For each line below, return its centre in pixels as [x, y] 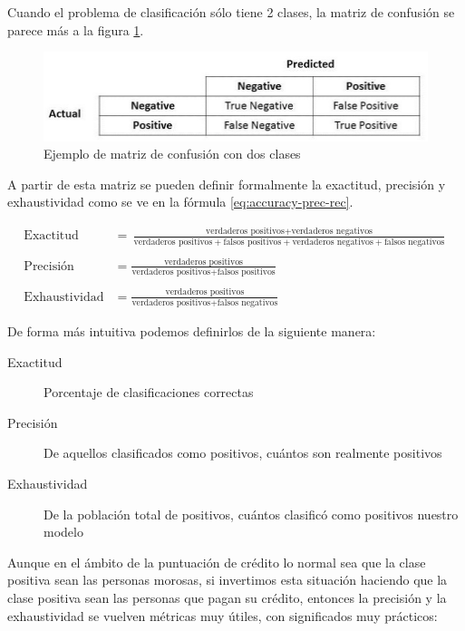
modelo [63, 532]
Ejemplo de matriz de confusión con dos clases [172, 154]
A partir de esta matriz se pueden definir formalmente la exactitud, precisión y [227, 184]
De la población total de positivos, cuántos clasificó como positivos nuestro [251, 514]
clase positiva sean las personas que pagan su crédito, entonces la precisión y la [227, 597]
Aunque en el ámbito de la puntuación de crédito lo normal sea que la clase [217, 562]
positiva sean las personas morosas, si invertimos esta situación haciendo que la [228, 580]
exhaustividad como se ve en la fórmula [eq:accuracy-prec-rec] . [180, 202]
